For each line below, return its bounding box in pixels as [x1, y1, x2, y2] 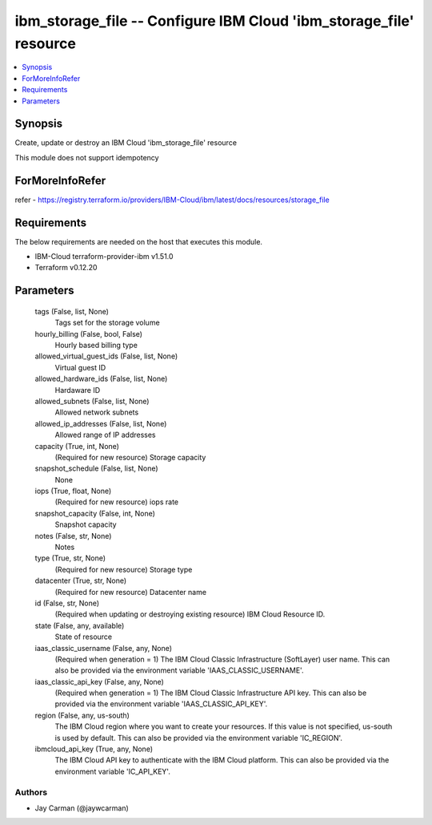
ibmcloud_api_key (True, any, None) [34, 744, 154, 754]
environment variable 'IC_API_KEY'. [54, 766, 171, 776]
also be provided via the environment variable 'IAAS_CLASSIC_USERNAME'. [54, 665, 304, 675]
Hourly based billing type [54, 340, 138, 350]
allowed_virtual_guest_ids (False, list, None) [34, 351, 178, 361]
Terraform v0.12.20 [34, 263, 98, 273]
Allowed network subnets [54, 407, 139, 417]
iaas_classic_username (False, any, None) [34, 643, 172, 653]
